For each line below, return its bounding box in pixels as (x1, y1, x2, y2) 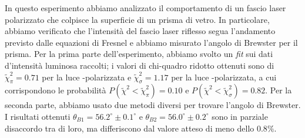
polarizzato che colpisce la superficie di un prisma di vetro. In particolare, (5, 13, 270, 25)
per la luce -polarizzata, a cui (171, 70, 277, 83)
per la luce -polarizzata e (42, 70, 132, 83)
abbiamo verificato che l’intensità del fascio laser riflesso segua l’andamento (5, 25, 276, 37)
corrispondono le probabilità (5, 84, 106, 96)
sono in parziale (212, 110, 268, 122)
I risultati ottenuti (5, 110, 71, 122)
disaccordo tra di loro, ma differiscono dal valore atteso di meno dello (5, 122, 254, 134)
